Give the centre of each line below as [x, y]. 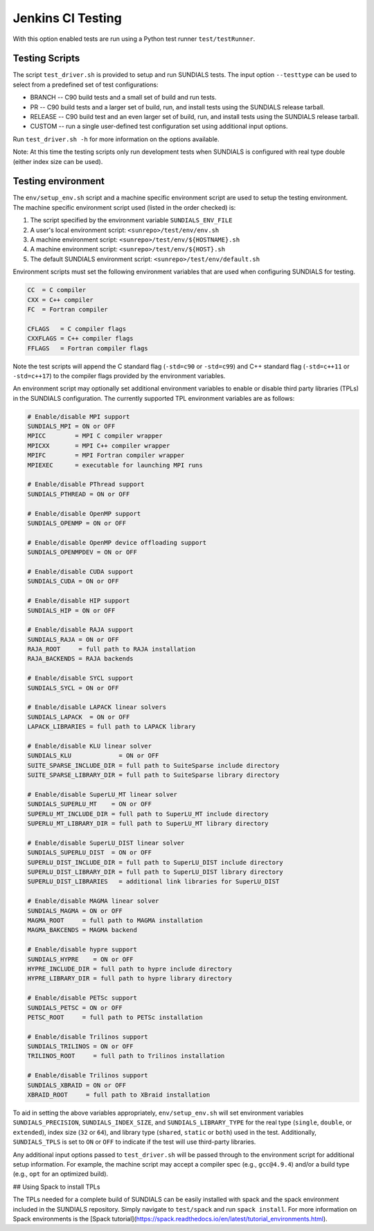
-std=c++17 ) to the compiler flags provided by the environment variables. [119, 376]
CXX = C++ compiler [60, 300]
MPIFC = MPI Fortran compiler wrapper [106, 456]
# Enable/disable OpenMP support [84, 513]
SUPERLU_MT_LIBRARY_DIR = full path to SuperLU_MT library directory [148, 824]
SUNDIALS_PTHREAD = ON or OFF [79, 494]
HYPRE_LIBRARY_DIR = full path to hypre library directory [130, 979]
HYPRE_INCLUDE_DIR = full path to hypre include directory [130, 969]
